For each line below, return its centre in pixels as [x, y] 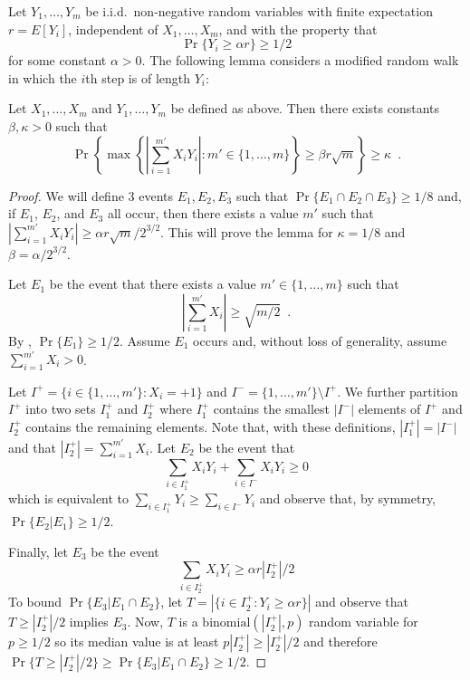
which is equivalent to [69, 498]
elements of [389, 409]
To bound [35, 602]
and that [32, 447]
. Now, [145, 622]
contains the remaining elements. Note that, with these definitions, [211, 427]
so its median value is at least [137, 642]
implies [89, 622]
